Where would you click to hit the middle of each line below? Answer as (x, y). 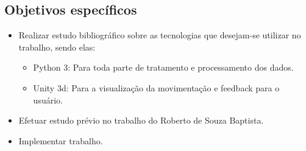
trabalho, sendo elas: (57, 47)
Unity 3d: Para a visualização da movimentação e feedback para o (156, 87)
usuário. (48, 100)
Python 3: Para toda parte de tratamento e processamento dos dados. (163, 67)
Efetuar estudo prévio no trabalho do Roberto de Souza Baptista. (141, 120)
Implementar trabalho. (61, 140)
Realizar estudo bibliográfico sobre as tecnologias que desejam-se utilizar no (160, 35)
